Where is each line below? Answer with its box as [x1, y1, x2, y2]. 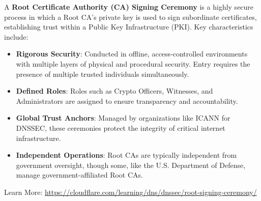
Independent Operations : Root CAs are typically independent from [16, 150, 237, 160]
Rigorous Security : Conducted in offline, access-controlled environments [16, 48, 248, 59]
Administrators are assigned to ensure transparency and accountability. [16, 95, 238, 106]
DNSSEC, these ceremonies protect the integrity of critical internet [16, 122, 225, 133]
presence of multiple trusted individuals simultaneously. [16, 68, 189, 79]
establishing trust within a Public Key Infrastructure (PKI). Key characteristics [4, 21, 253, 32]
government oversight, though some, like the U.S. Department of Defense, [16, 159, 246, 170]
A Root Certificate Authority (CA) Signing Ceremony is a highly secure [4, 2, 254, 12]
